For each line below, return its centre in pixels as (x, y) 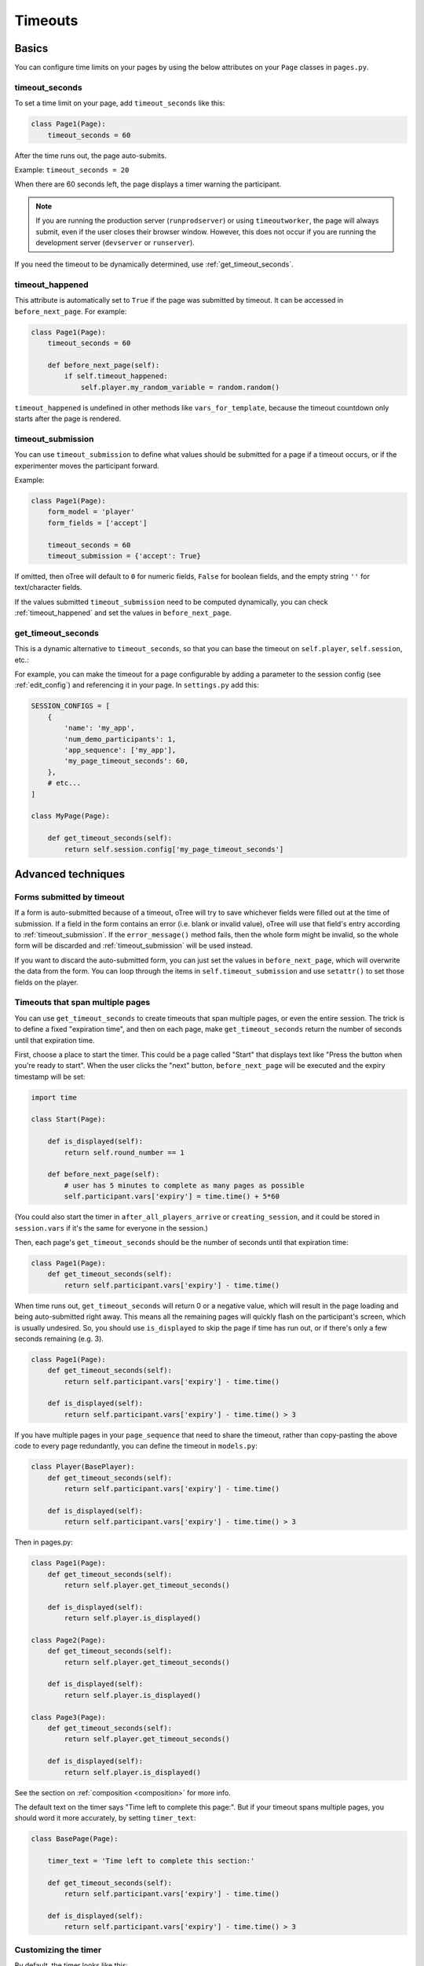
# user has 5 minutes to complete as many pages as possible (184, 1185)
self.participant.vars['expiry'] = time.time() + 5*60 (172, 1197)
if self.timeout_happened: (116, 376)
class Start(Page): (68, 1119)
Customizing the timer (58, 1949)
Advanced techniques (70, 874)
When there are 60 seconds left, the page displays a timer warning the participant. (148, 184)
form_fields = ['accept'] (97, 523)
